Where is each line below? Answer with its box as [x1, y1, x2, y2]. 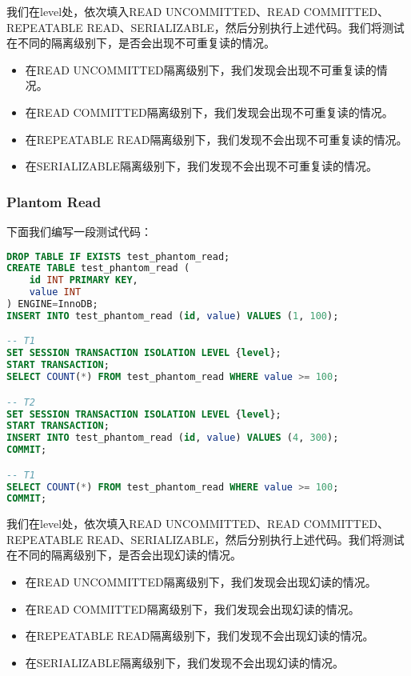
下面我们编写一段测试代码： [6, 222, 152, 239]
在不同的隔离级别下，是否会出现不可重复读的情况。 [6, 34, 275, 51]
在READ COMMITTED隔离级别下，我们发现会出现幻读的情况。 [25, 600, 360, 617]
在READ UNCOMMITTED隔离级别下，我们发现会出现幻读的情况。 [25, 574, 377, 590]
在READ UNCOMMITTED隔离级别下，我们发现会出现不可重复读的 [25, 61, 377, 78]
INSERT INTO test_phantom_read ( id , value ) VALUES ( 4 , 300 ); [6, 432, 339, 444]
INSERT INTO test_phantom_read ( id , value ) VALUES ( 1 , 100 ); [6, 310, 339, 322]
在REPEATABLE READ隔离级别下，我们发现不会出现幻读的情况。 [25, 627, 374, 644]
